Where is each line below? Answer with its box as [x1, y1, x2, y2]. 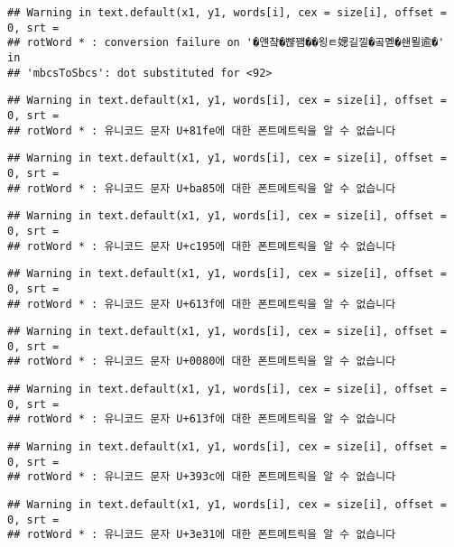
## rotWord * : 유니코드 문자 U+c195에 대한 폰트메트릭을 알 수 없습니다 [7, 239, 396, 253]
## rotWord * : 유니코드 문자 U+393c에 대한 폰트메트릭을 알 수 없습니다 [7, 470, 396, 484]
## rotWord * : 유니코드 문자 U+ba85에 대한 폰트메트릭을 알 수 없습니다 [7, 181, 396, 195]
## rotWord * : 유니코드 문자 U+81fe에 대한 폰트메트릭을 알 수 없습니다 [7, 124, 396, 137]
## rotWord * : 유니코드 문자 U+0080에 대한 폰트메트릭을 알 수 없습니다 [7, 355, 396, 368]
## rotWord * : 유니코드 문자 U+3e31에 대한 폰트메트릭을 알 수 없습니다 [7, 528, 396, 542]
